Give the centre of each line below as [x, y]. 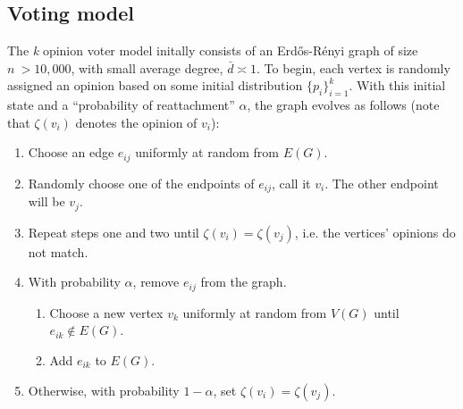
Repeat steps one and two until [114, 232]
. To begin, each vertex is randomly [354, 67]
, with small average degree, [147, 67]
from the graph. [244, 282]
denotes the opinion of [136, 122]
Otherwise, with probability [104, 390]
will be [46, 201]
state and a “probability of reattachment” [121, 105]
